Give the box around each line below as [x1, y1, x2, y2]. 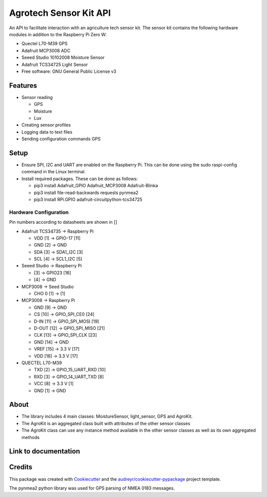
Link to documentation [9, 447, 80, 455]
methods [21, 434, 40, 440]
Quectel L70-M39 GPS [21, 41, 68, 47]
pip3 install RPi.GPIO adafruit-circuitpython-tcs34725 [34, 197, 143, 202]
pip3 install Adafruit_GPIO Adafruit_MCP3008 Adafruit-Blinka [34, 183, 158, 189]
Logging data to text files [21, 129, 73, 135]
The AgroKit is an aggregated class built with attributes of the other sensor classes [21, 420, 190, 426]
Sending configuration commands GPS [21, 136, 101, 142]
